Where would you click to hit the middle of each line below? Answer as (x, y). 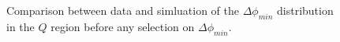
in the (21, 26)
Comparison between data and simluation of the (123, 10)
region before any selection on (123, 26)
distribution (305, 10)
